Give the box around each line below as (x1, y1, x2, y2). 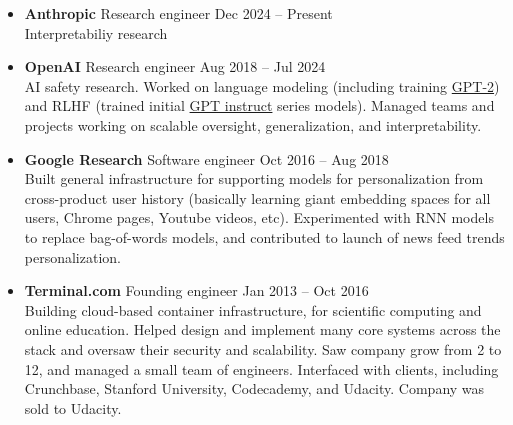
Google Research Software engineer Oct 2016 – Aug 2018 (24, 148, 389, 169)
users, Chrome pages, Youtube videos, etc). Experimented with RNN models (24, 207, 494, 228)
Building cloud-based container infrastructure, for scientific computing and (24, 299, 482, 320)
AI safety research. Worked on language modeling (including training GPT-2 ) (24, 75, 500, 96)
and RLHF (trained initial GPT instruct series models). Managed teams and (24, 95, 495, 116)
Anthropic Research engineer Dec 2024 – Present (24, 3, 333, 23)
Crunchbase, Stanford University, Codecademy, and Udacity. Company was (24, 378, 485, 399)
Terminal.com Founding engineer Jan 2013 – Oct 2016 (24, 280, 369, 301)
